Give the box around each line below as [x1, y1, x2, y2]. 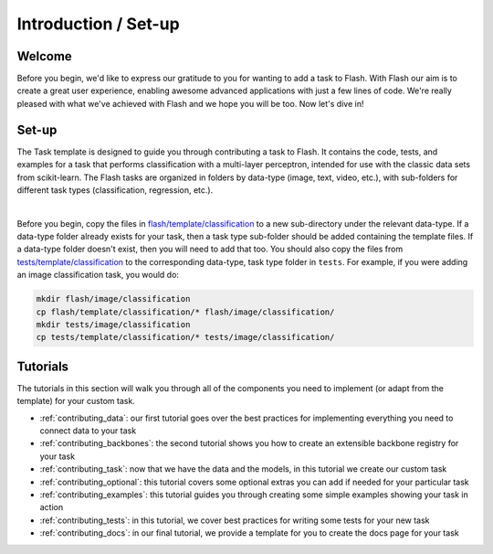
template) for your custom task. [16, 396, 136, 407]
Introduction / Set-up [16, 14, 180, 34]
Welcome [16, 48, 72, 64]
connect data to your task [39, 425, 137, 436]
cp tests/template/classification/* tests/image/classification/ [36, 332, 335, 343]
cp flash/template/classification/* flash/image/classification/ [36, 306, 335, 317]
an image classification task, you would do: [16, 270, 180, 281]
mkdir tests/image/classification [36, 320, 191, 330]
